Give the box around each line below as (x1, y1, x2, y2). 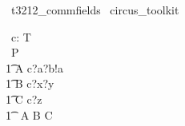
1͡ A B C (6, 106, 53, 123)
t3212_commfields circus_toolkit (10, 2, 179, 18)
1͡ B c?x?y (6, 75, 54, 92)
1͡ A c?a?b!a (6, 59, 63, 76)
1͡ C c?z (6, 90, 42, 107)
